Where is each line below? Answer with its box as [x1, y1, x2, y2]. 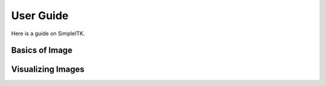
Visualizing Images [11, 64, 85, 75]
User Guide [11, 9, 69, 22]
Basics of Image [11, 45, 72, 56]
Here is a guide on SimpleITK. [11, 30, 85, 37]
